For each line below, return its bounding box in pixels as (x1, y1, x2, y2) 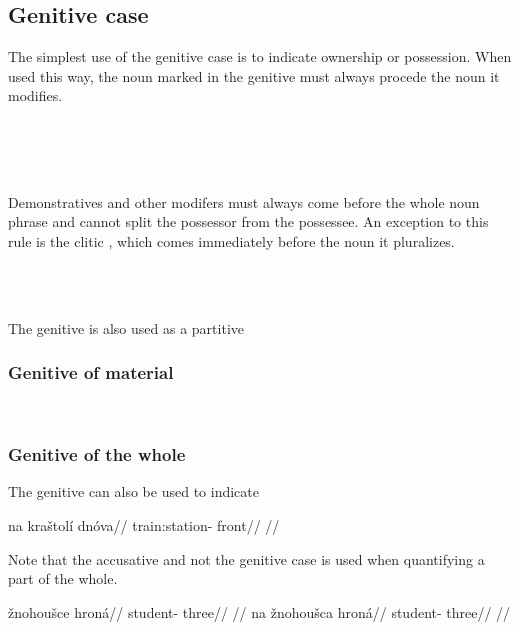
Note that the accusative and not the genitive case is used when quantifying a (8, 548, 485, 569)
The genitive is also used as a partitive (8, 317, 244, 338)
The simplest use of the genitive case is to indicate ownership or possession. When (8, 46, 512, 67)
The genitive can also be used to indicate (8, 481, 259, 502)
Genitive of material (8, 360, 174, 385)
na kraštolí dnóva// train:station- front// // (8, 514, 280, 535)
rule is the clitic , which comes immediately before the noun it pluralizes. (8, 230, 455, 251)
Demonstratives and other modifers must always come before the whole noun (8, 191, 480, 212)
